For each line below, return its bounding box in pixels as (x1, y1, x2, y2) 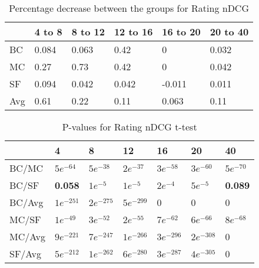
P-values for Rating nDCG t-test (62, 120, 197, 133)
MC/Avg (9, 230, 45, 243)
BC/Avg (9, 195, 44, 209)
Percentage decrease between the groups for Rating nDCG (9, 1, 249, 15)
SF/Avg (9, 247, 42, 260)
